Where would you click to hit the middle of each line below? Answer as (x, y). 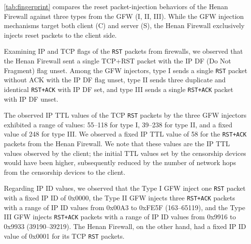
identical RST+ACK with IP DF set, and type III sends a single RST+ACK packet (119, 89)
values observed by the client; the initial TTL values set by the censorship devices (125, 153)
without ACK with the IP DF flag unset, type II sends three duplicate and (115, 80)
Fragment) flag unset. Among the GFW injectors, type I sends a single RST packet (126, 70)
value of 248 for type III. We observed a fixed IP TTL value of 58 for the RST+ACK (125, 134)
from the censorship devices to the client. (65, 172)
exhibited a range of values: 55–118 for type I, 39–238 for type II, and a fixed (118, 124)
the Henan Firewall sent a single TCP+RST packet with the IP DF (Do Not (118, 61)
